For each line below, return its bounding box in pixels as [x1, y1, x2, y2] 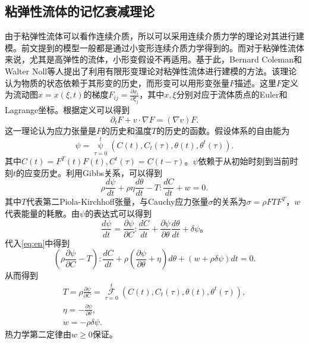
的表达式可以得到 [85, 207, 152, 219]
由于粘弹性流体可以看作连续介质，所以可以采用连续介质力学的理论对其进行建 [5, 30, 304, 42]
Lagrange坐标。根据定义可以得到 [5, 104, 130, 116]
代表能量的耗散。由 [5, 207, 80, 219]
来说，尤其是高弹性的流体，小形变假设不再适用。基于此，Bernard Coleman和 [5, 53, 302, 65]
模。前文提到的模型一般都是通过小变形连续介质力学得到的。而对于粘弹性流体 [5, 41, 304, 54]
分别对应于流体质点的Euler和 [176, 88, 288, 101]
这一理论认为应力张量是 [5, 124, 96, 137]
